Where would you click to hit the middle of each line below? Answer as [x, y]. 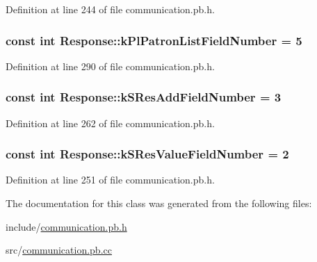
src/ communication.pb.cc [59, 250]
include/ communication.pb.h [66, 226]
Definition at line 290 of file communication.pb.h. [110, 66]
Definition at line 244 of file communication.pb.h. [110, 9]
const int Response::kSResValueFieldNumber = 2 [147, 154]
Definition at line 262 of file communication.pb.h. [110, 123]
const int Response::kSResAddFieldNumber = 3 [144, 97]
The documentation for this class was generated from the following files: [159, 203]
